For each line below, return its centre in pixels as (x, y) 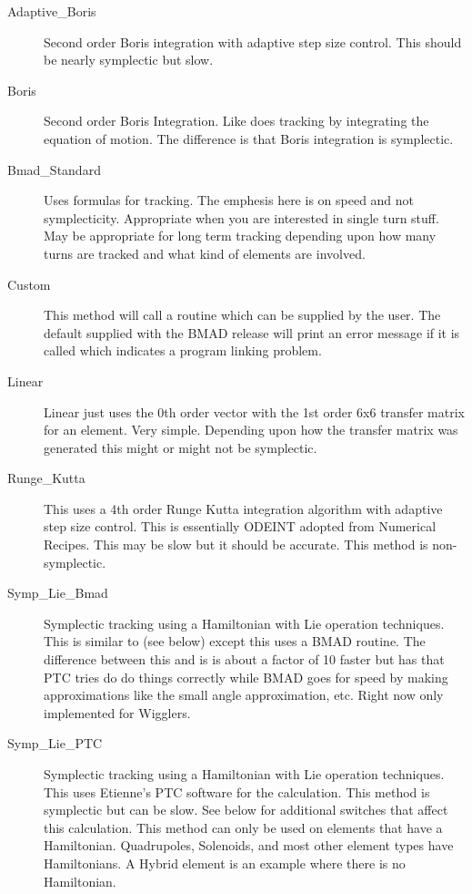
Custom (29, 284)
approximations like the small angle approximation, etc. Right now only (244, 695)
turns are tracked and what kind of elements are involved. (205, 253)
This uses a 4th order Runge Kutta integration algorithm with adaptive (243, 508)
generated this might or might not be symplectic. (181, 447)
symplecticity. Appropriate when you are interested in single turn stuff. (241, 217)
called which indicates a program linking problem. (183, 350)
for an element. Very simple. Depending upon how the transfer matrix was (251, 430)
